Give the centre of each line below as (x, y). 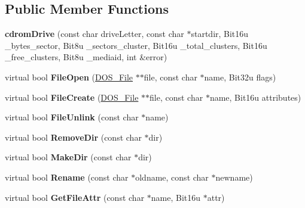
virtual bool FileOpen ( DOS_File (69, 77)
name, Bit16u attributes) (255, 97)
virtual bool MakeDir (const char (68, 157)
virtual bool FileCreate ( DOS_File (72, 97)
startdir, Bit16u (220, 34)
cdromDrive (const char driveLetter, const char (94, 34)
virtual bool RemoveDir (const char (73, 137)
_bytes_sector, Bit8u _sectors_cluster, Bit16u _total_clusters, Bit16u (136, 45)
